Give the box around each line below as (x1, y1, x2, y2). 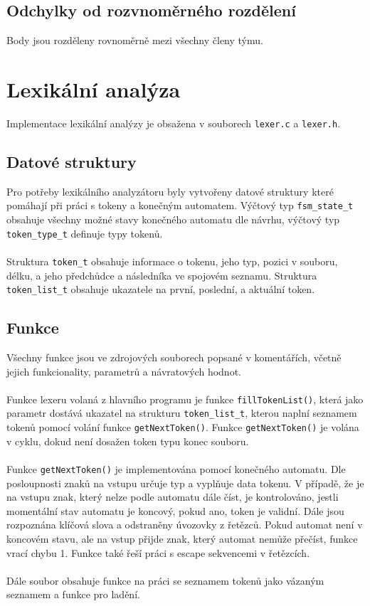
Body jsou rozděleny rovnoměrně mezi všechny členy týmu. (6, 33, 263, 48)
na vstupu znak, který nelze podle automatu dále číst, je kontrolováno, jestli (6, 489, 339, 504)
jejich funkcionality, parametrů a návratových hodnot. (6, 363, 241, 378)
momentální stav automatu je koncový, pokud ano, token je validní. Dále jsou (6, 503, 344, 518)
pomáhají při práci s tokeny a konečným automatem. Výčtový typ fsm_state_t (6, 198, 354, 213)
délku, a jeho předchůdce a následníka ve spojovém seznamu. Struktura (6, 267, 317, 282)
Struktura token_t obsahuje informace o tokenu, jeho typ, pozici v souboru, (6, 253, 338, 268)
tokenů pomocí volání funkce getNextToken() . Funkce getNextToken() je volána (6, 420, 359, 435)
